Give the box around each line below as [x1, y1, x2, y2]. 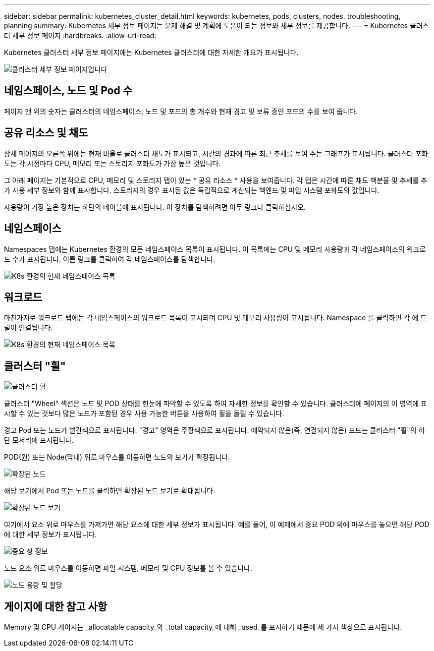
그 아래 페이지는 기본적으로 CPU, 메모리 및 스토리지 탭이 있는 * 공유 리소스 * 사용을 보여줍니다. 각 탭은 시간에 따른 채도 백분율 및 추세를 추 [4, 176, 428, 184]
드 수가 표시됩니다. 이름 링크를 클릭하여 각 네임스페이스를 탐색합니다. [4, 254, 215, 263]
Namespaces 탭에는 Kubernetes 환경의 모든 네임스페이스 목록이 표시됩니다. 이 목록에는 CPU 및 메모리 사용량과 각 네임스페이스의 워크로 [4, 244, 426, 253]
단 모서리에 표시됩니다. [4, 436, 74, 445]
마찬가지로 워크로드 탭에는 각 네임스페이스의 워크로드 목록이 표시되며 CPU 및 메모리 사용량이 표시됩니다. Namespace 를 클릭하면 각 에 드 [4, 313, 427, 322]
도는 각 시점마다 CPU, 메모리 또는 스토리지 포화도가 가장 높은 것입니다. [4, 159, 221, 168]
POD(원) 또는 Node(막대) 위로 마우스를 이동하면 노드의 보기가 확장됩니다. [4, 453, 230, 462]
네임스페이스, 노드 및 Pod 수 [4, 84, 133, 97]
